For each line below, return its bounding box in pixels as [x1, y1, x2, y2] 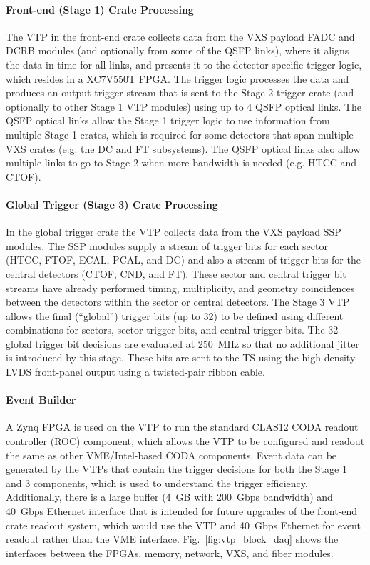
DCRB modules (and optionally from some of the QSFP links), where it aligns [6, 43, 349, 58]
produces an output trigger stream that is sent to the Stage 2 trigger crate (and [6, 85, 354, 100]
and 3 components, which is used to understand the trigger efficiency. [6, 475, 308, 490]
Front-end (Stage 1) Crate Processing [6, 1, 194, 16]
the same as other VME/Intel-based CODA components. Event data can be [6, 447, 337, 462]
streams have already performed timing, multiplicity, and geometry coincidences [6, 280, 355, 295]
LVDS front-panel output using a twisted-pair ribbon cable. [6, 364, 265, 379]
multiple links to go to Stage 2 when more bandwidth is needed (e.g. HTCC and [6, 155, 357, 170]
